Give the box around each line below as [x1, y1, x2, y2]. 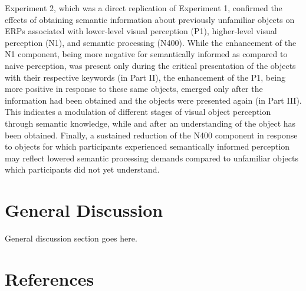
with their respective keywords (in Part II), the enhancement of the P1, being [5, 71, 285, 83]
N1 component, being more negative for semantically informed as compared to [5, 48, 288, 60]
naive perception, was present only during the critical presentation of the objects [5, 59, 296, 71]
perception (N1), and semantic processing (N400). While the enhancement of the [5, 36, 297, 48]
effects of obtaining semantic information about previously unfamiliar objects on [5, 13, 295, 25]
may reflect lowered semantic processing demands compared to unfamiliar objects [5, 151, 298, 164]
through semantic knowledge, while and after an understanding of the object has [5, 117, 296, 129]
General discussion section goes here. [5, 232, 137, 244]
